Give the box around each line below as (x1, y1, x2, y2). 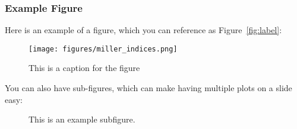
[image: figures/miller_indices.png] (29, 44, 178, 53)
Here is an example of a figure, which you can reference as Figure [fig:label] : (5, 24, 282, 36)
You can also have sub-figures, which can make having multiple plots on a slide (5, 82, 292, 94)
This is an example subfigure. (29, 113, 135, 125)
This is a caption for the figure (29, 62, 140, 74)
